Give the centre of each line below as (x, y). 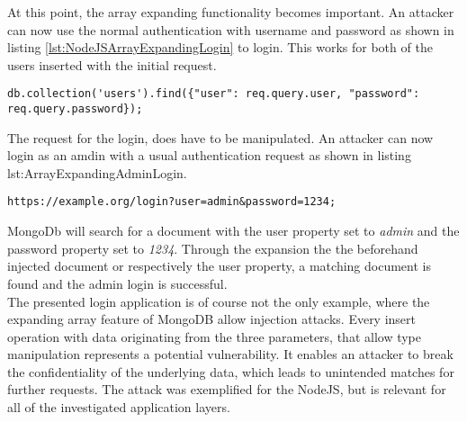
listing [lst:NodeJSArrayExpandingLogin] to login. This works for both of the (220, 47)
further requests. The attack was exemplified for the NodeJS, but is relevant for (227, 389)
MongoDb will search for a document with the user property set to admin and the (233, 231)
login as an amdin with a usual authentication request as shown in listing (209, 155)
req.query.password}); (75, 109)
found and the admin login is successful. (117, 283)
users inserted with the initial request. (112, 64)
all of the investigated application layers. (119, 407)
